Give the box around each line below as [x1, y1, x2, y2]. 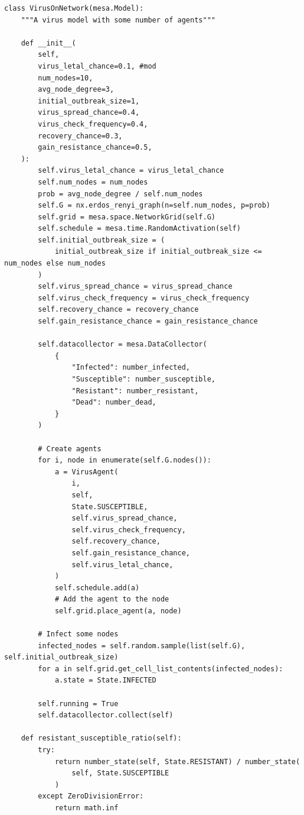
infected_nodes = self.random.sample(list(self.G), [38, 641, 246, 650]
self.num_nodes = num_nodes [38, 177, 148, 186]
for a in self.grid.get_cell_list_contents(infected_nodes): [38, 664, 283, 673]
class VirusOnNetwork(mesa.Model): [4, 4, 144, 12]
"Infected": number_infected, [71, 363, 190, 372]
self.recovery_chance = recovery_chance [38, 305, 199, 314]
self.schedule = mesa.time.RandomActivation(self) [38, 224, 241, 233]
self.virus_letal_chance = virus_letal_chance [38, 166, 224, 175]
